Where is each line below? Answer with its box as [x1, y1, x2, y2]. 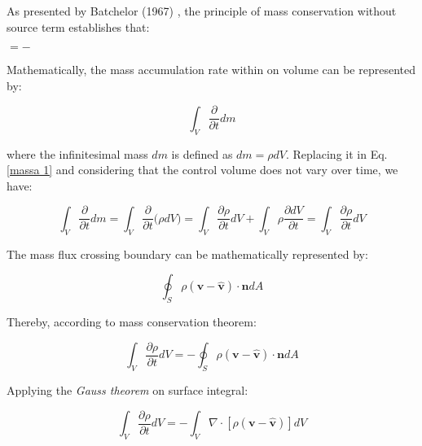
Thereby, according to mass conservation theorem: [7, 313, 257, 330]
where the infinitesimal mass [7, 145, 148, 162]
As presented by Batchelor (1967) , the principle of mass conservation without [7, 2, 397, 19]
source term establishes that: [7, 18, 150, 35]
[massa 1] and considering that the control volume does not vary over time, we [7, 161, 398, 178]
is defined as [171, 145, 233, 162]
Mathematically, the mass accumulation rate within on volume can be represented [7, 61, 415, 78]
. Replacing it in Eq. [286, 145, 388, 162]
